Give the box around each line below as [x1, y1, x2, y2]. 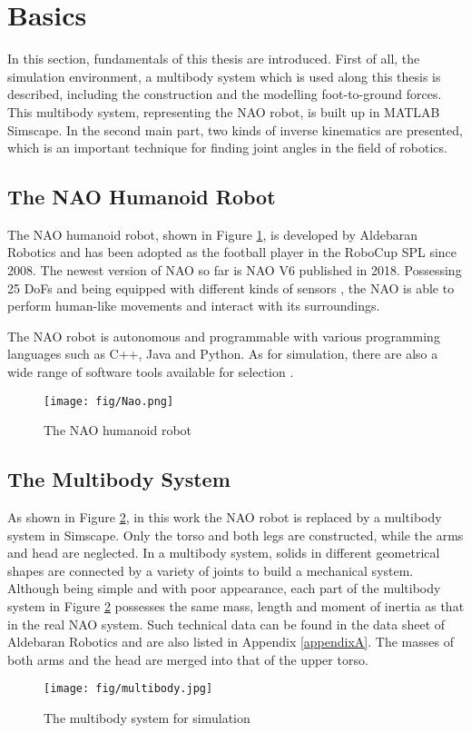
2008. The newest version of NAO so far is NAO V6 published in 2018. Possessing [7, 261, 462, 280]
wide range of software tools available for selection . [7, 362, 294, 381]
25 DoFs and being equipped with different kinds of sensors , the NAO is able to [7, 278, 455, 297]
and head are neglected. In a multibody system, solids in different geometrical [7, 543, 440, 562]
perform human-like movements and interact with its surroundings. [7, 296, 380, 315]
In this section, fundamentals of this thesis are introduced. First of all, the [7, 49, 420, 68]
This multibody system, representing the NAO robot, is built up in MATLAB [7, 102, 440, 121]
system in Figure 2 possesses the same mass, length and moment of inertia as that [7, 597, 465, 616]
